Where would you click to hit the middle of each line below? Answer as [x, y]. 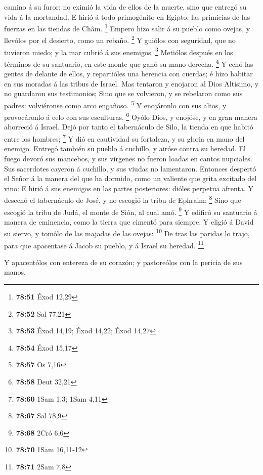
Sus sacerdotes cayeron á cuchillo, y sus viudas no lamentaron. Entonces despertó [130, 168]
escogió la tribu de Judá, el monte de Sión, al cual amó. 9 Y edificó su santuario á [131, 211]
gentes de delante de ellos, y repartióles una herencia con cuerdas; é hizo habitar [128, 74]
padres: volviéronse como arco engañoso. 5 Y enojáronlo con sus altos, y [115, 104]
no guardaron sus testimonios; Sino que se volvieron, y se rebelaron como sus [123, 93]
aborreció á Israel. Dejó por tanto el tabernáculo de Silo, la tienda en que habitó [129, 127]
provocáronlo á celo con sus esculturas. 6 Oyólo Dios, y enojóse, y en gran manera [131, 116]
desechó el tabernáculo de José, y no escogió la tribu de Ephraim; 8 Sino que [123, 199]
